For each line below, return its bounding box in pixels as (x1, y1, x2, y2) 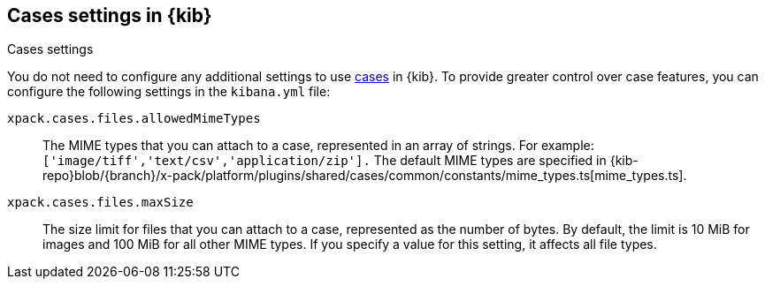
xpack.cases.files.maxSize (7, 195, 194, 210)
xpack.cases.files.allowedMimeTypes (7, 111, 261, 126)
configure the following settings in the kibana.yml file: (7, 84, 331, 100)
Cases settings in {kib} (7, 4, 212, 26)
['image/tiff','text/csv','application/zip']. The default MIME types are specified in (42, 153, 607, 169)
